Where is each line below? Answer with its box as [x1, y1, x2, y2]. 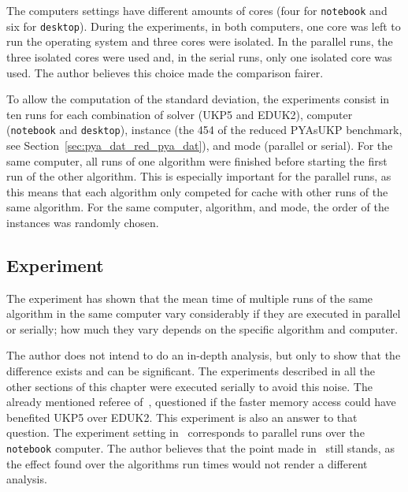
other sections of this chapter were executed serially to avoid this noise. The [6, 378, 373, 394]
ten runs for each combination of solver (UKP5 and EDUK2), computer [6, 106, 353, 122]
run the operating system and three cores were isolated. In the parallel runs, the [6, 33, 393, 50]
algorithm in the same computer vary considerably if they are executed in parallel [6, 305, 401, 322]
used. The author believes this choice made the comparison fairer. [6, 64, 324, 80]
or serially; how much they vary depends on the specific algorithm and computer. [6, 320, 399, 337]
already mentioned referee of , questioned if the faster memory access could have [6, 393, 396, 410]
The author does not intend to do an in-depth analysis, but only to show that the [6, 347, 401, 363]
